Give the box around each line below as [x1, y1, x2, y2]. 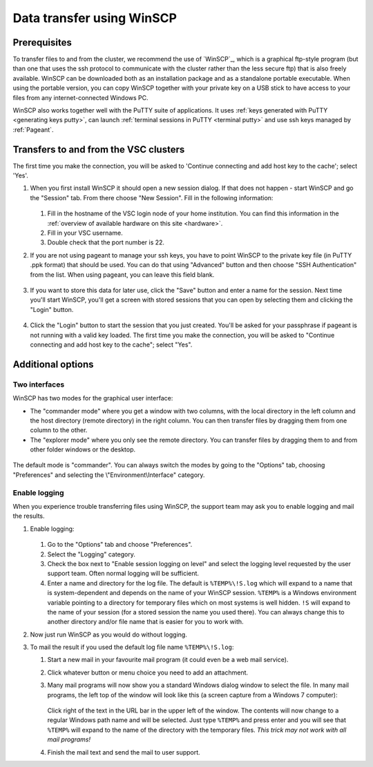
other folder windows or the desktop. [30, 445, 136, 454]
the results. [12, 512, 45, 521]
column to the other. [30, 426, 88, 434]
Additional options [12, 358, 94, 370]
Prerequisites [12, 37, 72, 48]
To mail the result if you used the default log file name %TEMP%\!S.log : [30, 643, 234, 652]
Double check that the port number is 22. [47, 238, 165, 246]
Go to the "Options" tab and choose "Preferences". [47, 541, 193, 549]
